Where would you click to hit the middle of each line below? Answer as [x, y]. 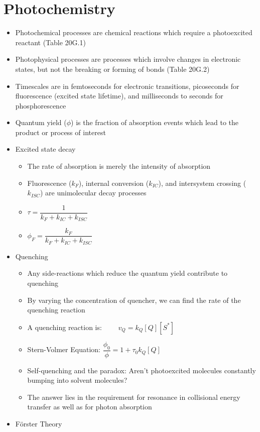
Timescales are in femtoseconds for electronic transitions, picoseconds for [127, 86]
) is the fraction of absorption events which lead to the [155, 122]
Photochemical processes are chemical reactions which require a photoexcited [134, 32]
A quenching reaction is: [64, 327]
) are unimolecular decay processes [93, 193]
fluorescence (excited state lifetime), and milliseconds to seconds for [119, 96]
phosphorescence [41, 105]
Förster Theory [39, 424]
